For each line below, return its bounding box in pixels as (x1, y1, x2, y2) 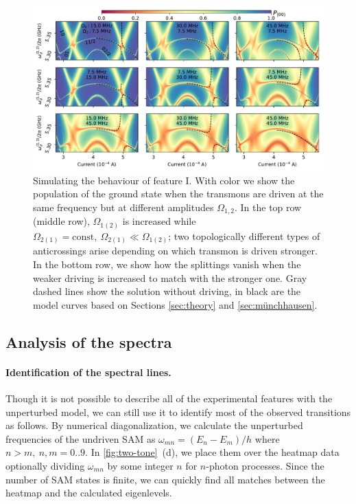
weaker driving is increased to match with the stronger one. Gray (33, 270, 307, 285)
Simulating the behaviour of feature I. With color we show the (33, 173, 295, 187)
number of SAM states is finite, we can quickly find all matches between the (5, 472, 325, 486)
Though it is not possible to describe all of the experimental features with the (5, 391, 333, 405)
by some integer (107, 458, 174, 472)
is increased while (122, 214, 196, 228)
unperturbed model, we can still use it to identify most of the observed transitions (5, 404, 351, 419)
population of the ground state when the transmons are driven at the (33, 186, 324, 201)
